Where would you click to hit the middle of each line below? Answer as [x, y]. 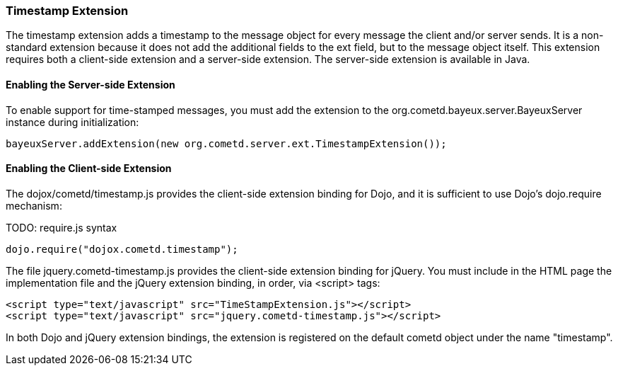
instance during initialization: [72, 122]
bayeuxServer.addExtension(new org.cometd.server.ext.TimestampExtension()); [226, 143]
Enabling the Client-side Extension [89, 169]
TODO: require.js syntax [62, 227]
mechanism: [34, 205]
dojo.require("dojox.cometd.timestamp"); [122, 249]
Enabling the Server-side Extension [91, 84]
